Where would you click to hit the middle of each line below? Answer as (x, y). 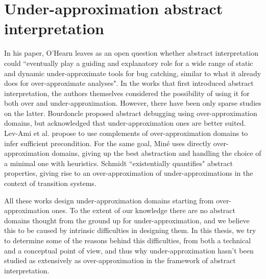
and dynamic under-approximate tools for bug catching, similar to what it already (133, 73)
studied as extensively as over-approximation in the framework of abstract (120, 260)
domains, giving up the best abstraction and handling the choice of (156, 153)
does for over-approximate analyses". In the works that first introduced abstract (129, 83)
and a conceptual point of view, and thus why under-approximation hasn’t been (129, 250)
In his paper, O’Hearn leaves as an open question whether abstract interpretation (131, 53)
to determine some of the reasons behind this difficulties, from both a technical (128, 240)
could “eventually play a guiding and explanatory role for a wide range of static (129, 63)
